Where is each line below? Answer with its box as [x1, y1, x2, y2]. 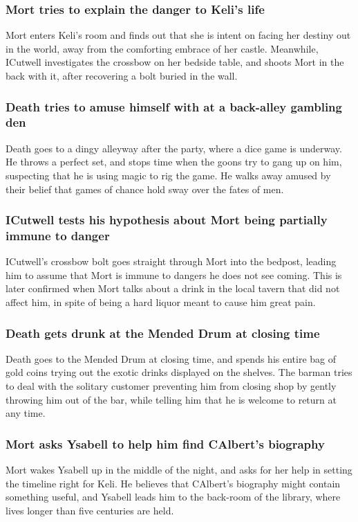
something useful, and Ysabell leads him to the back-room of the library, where [6, 489, 341, 504]
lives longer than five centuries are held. [6, 503, 174, 517]
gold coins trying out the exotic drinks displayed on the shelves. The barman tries [6, 365, 352, 379]
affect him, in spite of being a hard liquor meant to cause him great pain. [6, 295, 316, 309]
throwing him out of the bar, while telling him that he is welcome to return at [6, 392, 337, 406]
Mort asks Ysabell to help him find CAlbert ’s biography [6, 435, 325, 452]
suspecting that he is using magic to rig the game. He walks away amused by [6, 168, 331, 182]
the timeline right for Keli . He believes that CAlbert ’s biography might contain [6, 476, 341, 490]
